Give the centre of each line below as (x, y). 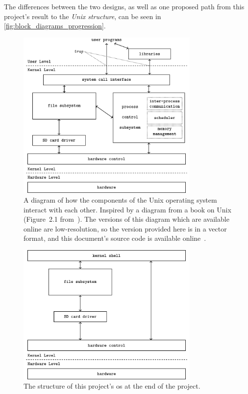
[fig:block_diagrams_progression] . (55, 26)
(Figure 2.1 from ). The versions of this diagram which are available (126, 219)
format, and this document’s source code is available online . (115, 238)
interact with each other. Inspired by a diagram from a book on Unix (127, 209)
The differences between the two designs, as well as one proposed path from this (124, 6)
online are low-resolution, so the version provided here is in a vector (125, 228)
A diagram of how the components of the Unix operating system (120, 200)
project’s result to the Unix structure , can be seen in (83, 16)
